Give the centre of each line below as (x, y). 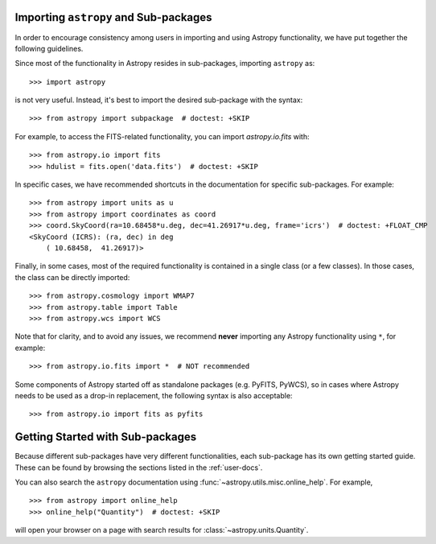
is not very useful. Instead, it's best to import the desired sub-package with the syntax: (159, 100)
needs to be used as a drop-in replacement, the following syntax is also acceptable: (154, 395)
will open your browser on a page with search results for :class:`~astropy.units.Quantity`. (162, 530)
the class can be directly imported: (72, 277)
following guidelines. (49, 48)
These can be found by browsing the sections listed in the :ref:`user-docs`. (139, 468)
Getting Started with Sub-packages (106, 437)
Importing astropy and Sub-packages (113, 17)
